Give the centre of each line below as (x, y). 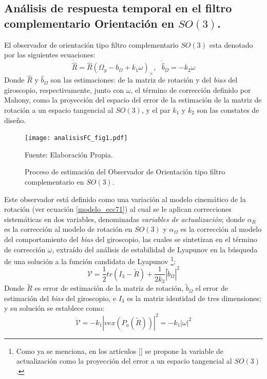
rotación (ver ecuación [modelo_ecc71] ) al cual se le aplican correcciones (118, 209)
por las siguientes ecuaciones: (50, 55)
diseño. (15, 120)
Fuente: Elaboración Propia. (69, 154)
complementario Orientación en (89, 23)
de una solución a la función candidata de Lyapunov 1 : (90, 260)
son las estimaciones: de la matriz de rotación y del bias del (144, 80)
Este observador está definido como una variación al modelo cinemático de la (125, 199)
